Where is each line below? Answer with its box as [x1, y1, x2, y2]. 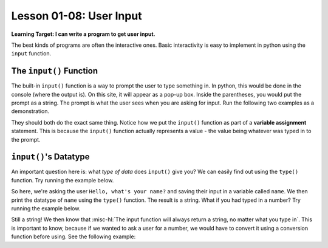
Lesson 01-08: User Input [11, 9, 142, 22]
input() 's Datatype [11, 152, 91, 162]
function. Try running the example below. [11, 176, 114, 184]
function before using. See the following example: [11, 233, 136, 240]
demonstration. [11, 108, 50, 115]
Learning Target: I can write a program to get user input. [11, 30, 155, 38]
